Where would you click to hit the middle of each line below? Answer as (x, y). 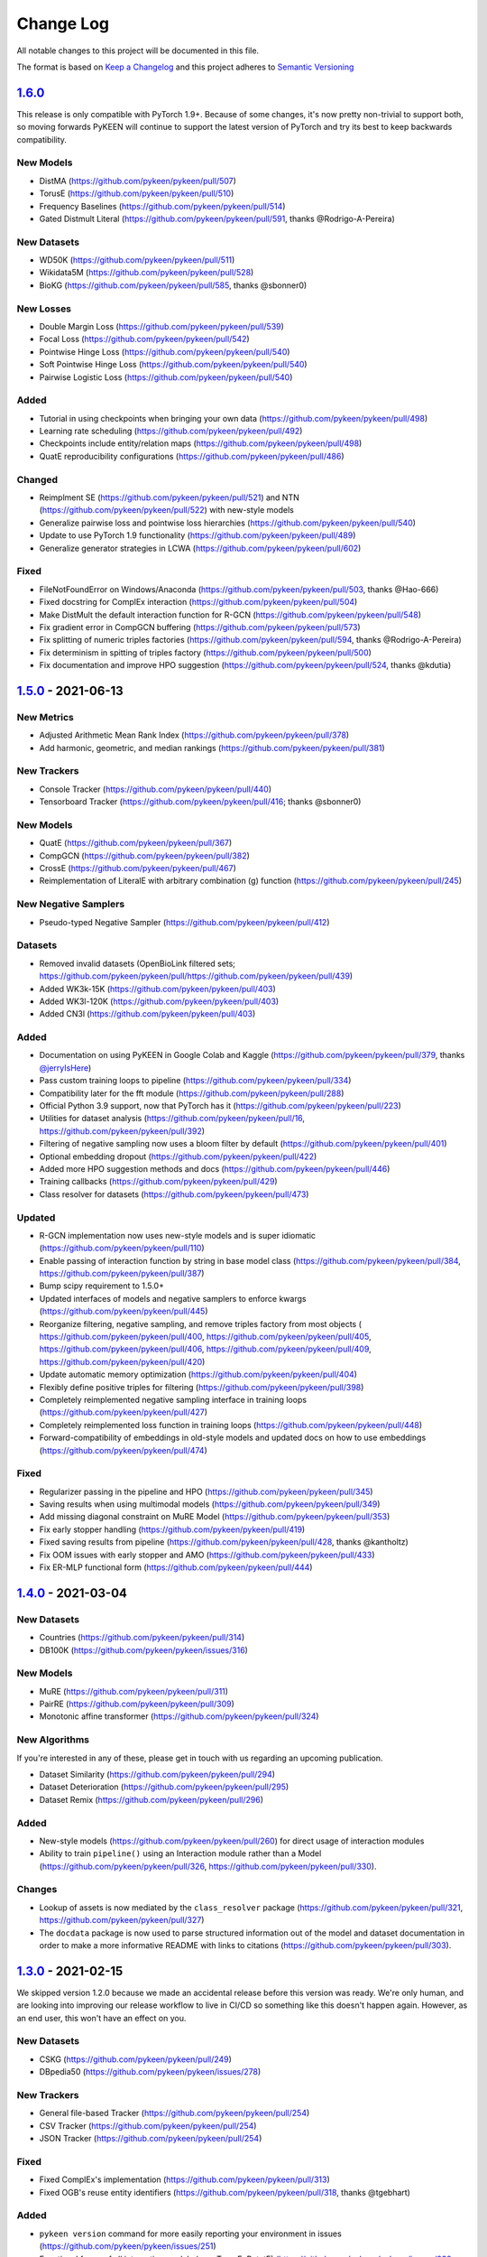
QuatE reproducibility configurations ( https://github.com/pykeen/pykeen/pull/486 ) (192, 456)
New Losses (44, 309)
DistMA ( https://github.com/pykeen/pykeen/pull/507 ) (138, 181)
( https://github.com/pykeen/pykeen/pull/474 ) (123, 1450)
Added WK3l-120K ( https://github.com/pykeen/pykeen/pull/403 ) (159, 1001)
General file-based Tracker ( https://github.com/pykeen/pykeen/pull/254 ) (175, 2113)
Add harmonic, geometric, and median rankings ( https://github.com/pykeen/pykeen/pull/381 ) (212, 748)
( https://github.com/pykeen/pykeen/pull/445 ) (124, 1311)
